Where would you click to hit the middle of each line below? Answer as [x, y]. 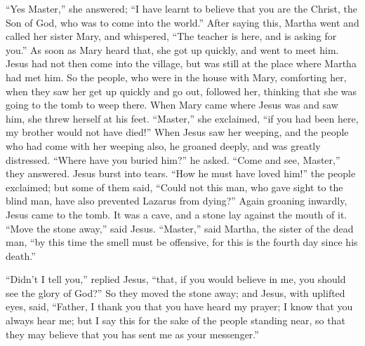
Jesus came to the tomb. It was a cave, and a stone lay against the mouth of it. [177, 214]
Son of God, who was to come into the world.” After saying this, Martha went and [182, 22]
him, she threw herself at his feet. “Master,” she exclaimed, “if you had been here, [182, 118]
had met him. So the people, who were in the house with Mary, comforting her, [176, 77]
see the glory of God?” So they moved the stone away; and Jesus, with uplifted [175, 292]
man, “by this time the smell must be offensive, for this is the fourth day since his [182, 242]
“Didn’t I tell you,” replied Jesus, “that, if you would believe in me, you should [176, 279]
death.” [21, 255]
